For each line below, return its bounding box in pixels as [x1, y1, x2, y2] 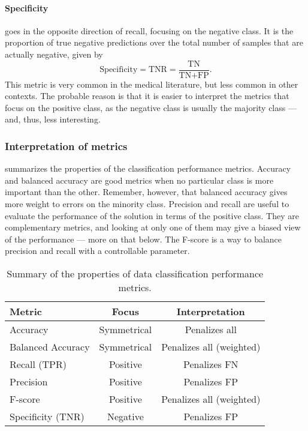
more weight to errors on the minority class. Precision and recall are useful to [5, 197, 289, 210]
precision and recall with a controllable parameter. [5, 244, 190, 257]
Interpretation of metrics [5, 138, 128, 153]
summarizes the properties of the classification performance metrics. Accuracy [5, 162, 291, 175]
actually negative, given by [5, 47, 103, 60]
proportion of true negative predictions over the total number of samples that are [5, 36, 303, 49]
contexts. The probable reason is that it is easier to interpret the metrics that [5, 89, 289, 102]
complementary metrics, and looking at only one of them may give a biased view [5, 221, 301, 234]
